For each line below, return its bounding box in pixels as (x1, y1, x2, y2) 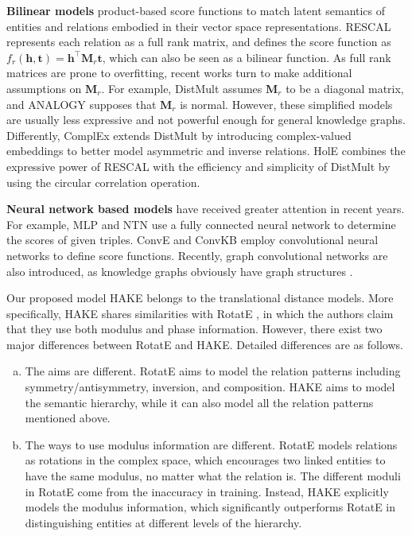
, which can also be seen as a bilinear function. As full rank (102, 49, 391, 65)
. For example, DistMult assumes (101, 80, 262, 96)
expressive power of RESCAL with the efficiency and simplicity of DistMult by (6, 157, 391, 174)
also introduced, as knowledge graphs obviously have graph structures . (6, 262, 353, 279)
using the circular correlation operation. (6, 173, 200, 190)
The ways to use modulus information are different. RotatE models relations (25, 436, 398, 452)
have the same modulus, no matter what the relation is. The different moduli (25, 468, 401, 484)
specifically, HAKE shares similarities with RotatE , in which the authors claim (6, 305, 394, 321)
